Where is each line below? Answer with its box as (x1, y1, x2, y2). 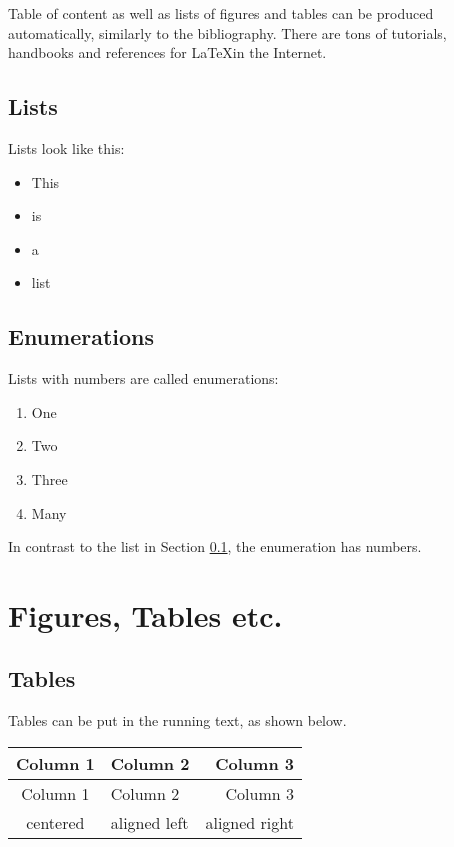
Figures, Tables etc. (8, 594, 283, 635)
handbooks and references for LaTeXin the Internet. (8, 42, 327, 63)
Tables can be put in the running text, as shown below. (8, 710, 347, 731)
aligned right (205, 810, 294, 834)
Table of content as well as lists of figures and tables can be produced (8, 3, 434, 23)
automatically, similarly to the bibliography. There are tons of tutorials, (8, 22, 447, 43)
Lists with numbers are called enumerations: (8, 368, 279, 389)
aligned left (110, 810, 189, 834)
